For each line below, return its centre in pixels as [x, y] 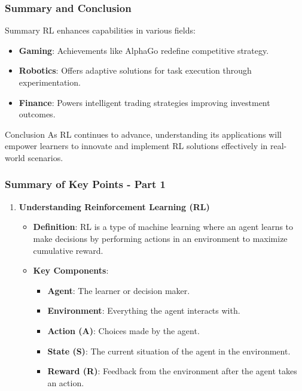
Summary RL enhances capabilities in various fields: [100, 30]
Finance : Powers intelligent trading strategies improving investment [144, 102]
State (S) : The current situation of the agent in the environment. [169, 351]
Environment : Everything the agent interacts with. [144, 310]
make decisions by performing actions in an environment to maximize [160, 238]
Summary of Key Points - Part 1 [85, 184]
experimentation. [50, 82]
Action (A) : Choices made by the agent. [123, 330]
